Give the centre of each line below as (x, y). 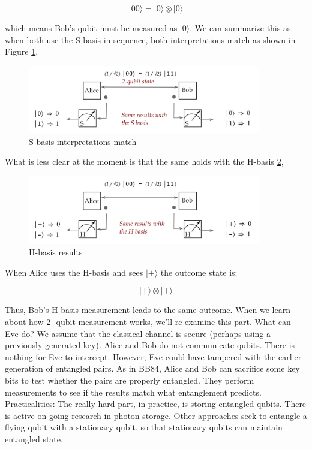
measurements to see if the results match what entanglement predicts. (133, 392)
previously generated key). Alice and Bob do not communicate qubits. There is (150, 345)
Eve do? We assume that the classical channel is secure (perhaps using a (138, 333)
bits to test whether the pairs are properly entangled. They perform (130, 380)
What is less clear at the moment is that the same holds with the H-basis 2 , (144, 162)
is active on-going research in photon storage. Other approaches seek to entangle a (156, 415)
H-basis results (56, 252)
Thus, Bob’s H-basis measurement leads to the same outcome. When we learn (148, 310)
